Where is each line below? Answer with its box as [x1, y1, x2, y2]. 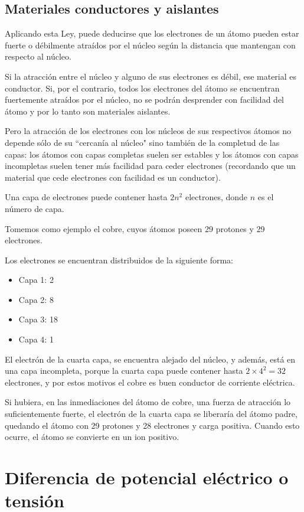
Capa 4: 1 [18, 333, 54, 345]
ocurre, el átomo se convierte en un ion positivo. [5, 431, 179, 443]
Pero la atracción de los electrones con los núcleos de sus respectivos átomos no [5, 125, 292, 137]
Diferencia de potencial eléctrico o [5, 465, 289, 490]
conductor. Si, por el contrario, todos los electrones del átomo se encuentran [5, 81, 280, 94]
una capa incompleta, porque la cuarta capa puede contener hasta [5, 364, 243, 377]
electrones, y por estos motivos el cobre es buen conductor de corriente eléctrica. [5, 376, 295, 388]
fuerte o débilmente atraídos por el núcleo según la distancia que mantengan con [5, 38, 296, 51]
